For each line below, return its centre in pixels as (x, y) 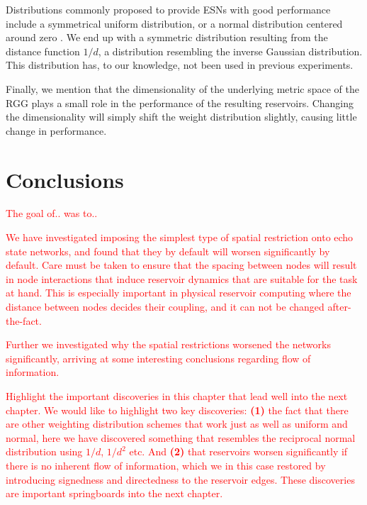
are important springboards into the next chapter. (114, 493)
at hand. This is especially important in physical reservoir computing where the (179, 293)
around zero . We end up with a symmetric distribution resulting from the (167, 37)
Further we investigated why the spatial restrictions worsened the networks (168, 344)
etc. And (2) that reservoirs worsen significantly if (238, 451)
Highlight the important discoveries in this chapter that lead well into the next (177, 396)
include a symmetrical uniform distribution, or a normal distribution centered (174, 23)
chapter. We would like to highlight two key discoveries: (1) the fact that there (177, 410)
